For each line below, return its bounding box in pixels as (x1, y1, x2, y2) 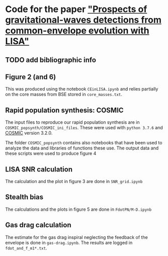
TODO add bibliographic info (5, 55, 97, 64)
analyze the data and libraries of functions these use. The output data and (5, 145, 159, 151)
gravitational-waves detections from (5, 14, 162, 26)
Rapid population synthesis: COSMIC (5, 106, 124, 114)
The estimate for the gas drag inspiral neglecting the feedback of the (5, 234, 148, 240)
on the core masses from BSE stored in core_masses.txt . (5, 92, 122, 98)
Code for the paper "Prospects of (5, 4, 147, 15)
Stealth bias (5, 193, 44, 202)
